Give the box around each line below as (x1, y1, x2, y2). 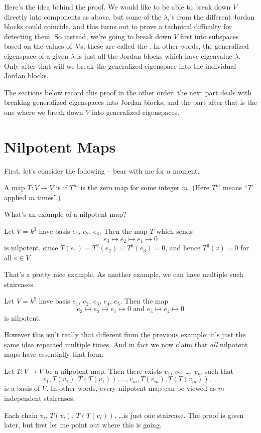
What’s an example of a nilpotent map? (4, 209, 126, 219)
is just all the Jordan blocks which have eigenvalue (77, 50, 232, 61)
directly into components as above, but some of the (4, 11, 162, 22)
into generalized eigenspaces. (92, 106, 180, 117)
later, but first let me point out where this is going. (4, 419, 162, 430)
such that (204, 365, 234, 376)
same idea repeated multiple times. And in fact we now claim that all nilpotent (4, 339, 248, 349)
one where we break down (4, 106, 83, 117)
